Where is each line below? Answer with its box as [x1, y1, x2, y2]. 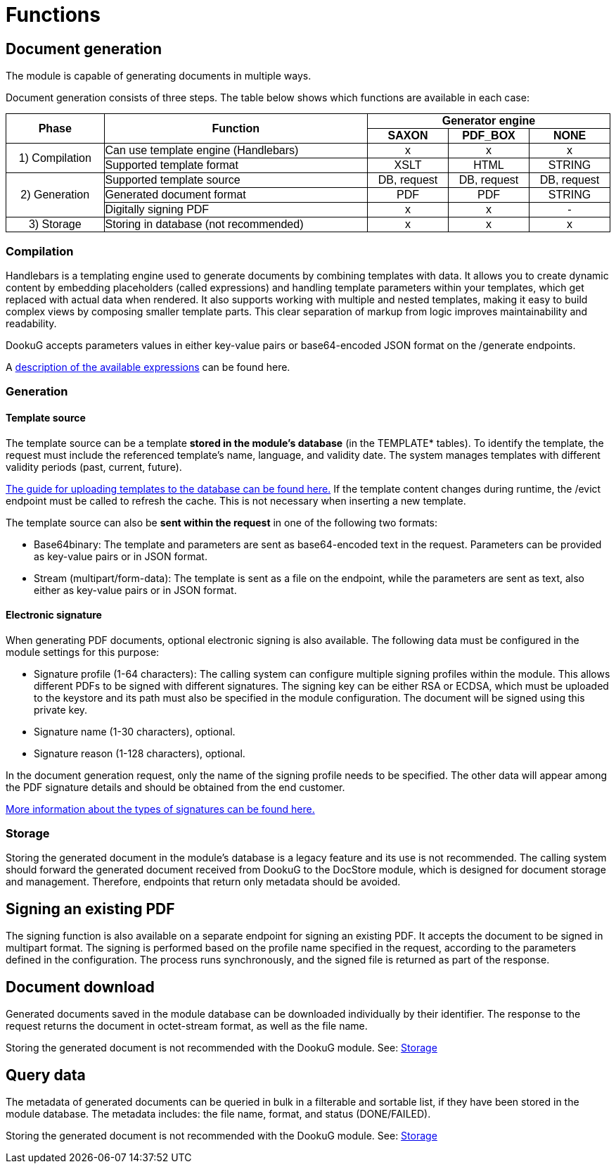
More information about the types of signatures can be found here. [6, 802, 315, 815]
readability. [6, 317, 57, 329]
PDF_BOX [462, 129, 515, 142]
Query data [6, 1066, 86, 1084]
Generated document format [105, 189, 246, 201]
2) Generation [20, 189, 90, 201]
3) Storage [28, 218, 82, 231]
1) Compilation [18, 151, 91, 164]
